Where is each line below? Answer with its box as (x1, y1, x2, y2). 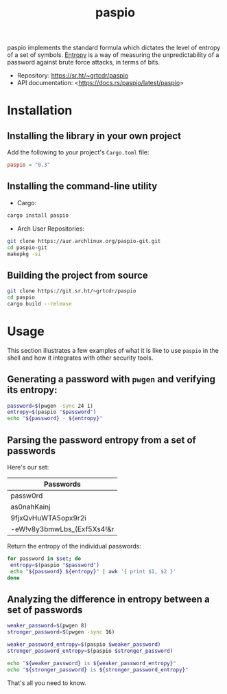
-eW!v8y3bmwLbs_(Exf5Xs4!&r (10, 524, 115, 533)
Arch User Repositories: (16, 224, 84, 233)
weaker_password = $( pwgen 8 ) (7, 623, 88, 629)
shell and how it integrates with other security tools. (7, 354, 154, 362)
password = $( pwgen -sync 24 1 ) (7, 402, 94, 409)
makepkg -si (7, 251, 41, 257)
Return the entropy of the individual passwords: (7, 542, 142, 550)
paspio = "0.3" (7, 161, 51, 169)
